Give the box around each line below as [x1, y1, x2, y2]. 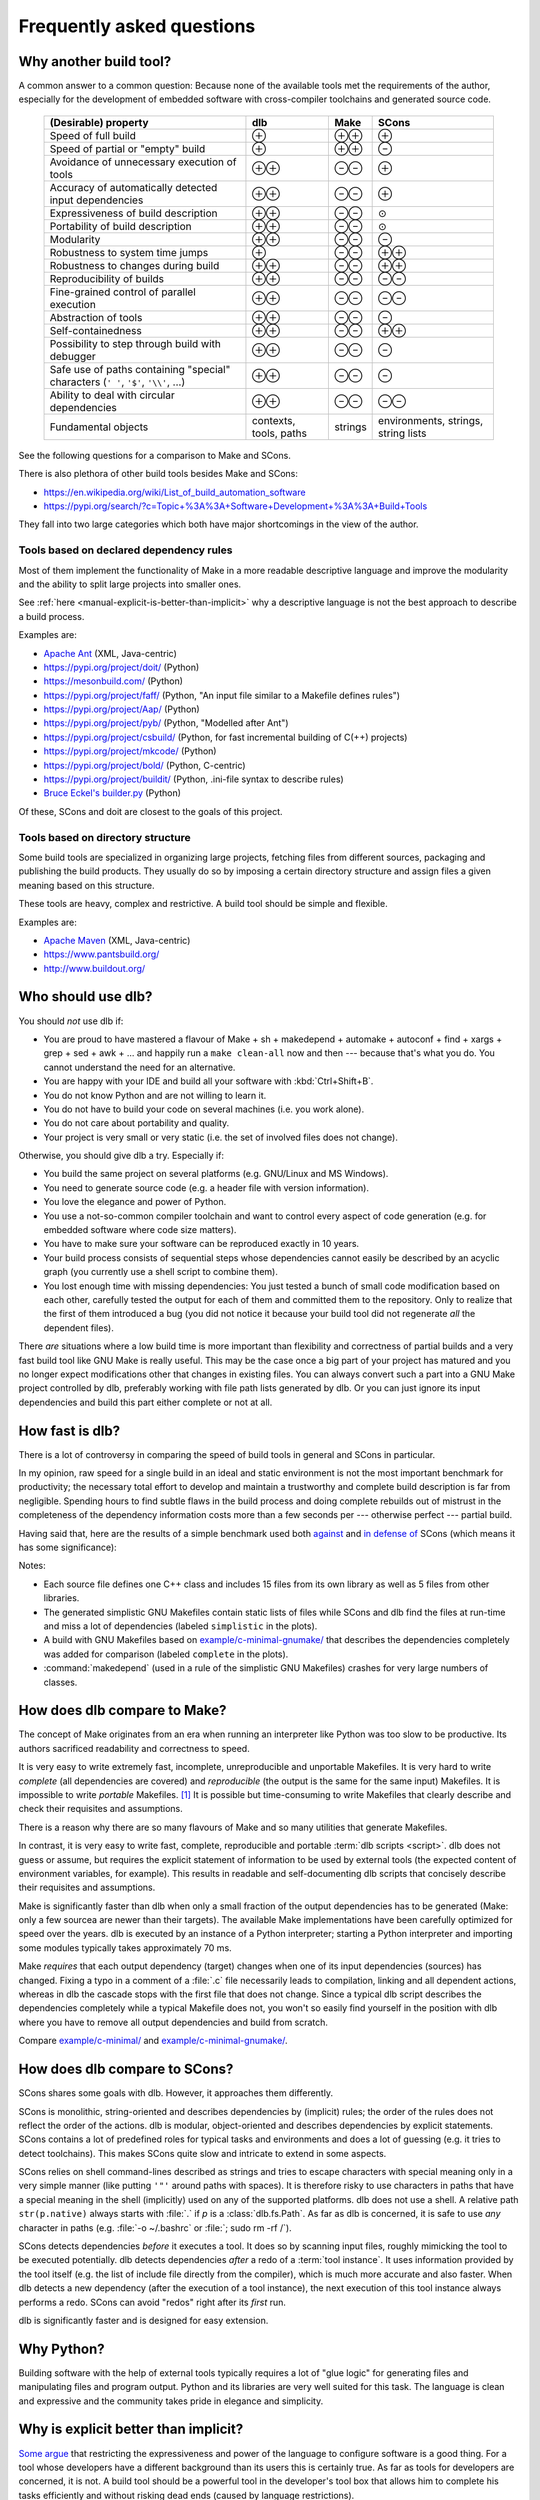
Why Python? [18, 2340, 105, 2357]
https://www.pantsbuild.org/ [43, 948, 160, 960]
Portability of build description [49, 219, 192, 233]
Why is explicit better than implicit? [18, 2421, 244, 2438]
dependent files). [43, 1321, 114, 1334]
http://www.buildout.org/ [43, 962, 146, 974]
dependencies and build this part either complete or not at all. [18, 1396, 273, 1408]
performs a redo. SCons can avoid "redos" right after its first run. [18, 2296, 287, 2308]
